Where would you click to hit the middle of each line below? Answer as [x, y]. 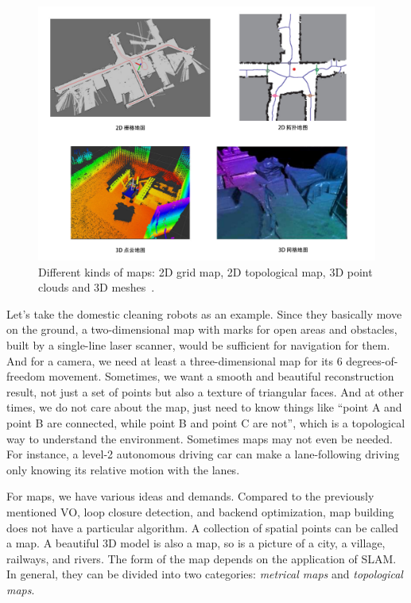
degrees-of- [372, 360]
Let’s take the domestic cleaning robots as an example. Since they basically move [204, 313]
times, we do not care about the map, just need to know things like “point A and [204, 407]
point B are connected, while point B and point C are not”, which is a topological [206, 423]
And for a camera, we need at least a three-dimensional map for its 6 [174, 360]
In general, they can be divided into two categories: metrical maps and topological [205, 574]
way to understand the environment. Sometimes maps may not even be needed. [200, 438]
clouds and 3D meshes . [97, 287]
